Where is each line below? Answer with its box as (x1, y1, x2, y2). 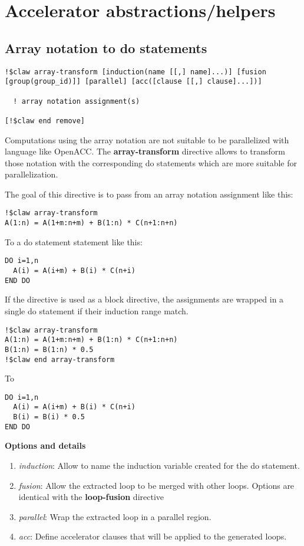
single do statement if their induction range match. (5, 304, 189, 317)
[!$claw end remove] (5, 116, 85, 125)
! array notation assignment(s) (13, 97, 140, 106)
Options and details (5, 439, 86, 452)
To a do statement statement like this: (5, 235, 143, 248)
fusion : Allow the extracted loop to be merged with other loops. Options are (18, 479, 295, 491)
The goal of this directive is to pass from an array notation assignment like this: (5, 188, 293, 200)
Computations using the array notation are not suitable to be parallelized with (5, 133, 289, 146)
